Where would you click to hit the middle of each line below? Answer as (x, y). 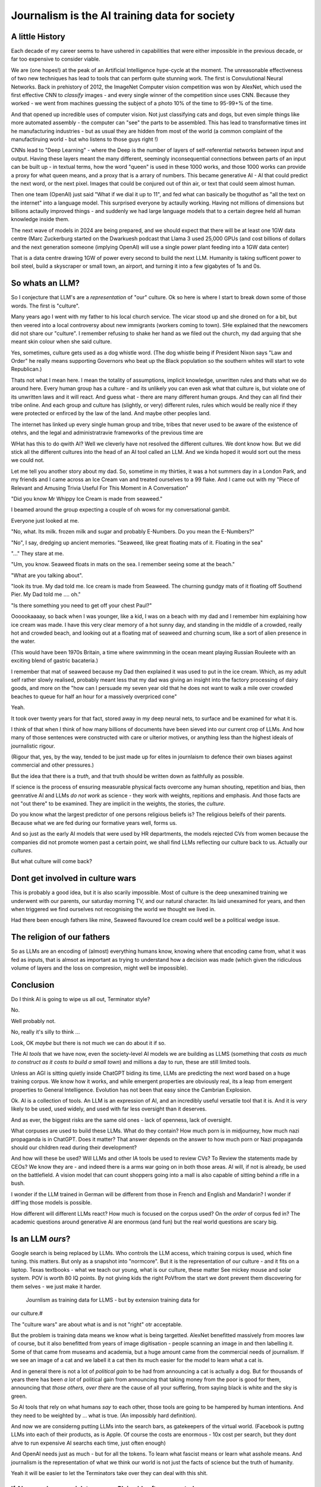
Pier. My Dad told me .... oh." (46, 594)
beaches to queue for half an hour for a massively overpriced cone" (94, 697)
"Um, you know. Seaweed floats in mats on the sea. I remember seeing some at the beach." (123, 564)
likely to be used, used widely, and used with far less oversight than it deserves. (109, 1109)
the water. (23, 641)
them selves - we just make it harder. (56, 1286)
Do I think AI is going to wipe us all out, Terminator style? (81, 999)
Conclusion (33, 985)
